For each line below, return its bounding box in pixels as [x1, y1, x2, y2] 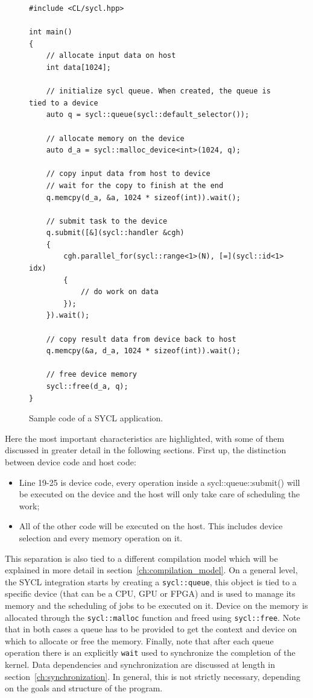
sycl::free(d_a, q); [46, 382, 128, 391]
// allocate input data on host [46, 51, 176, 60]
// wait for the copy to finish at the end [46, 181, 224, 190]
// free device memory [46, 370, 137, 379]
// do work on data [80, 288, 159, 297]
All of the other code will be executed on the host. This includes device [19, 520, 283, 532]
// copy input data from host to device [46, 169, 210, 178]
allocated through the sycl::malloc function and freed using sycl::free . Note [5, 611, 300, 623]
